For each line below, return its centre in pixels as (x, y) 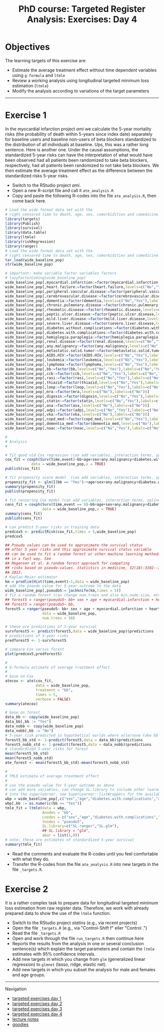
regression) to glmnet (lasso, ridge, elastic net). (59, 964)
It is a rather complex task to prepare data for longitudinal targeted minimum (82, 903)
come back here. (29, 201)
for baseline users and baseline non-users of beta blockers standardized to (81, 139)
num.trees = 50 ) (59, 618)
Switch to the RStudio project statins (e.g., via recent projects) (75, 923)
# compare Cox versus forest (35, 649)
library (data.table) (26, 233)
